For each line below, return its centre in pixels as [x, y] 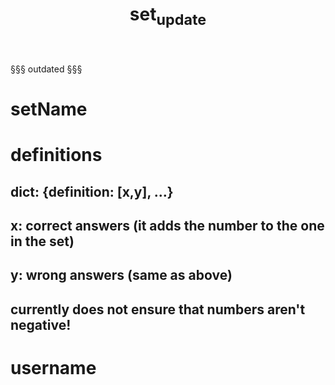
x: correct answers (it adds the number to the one [167, 225]
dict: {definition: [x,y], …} [92, 191]
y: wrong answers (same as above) [121, 275]
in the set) [42, 241]
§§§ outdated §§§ [46, 69]
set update [168, 16]
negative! [41, 324]
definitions [56, 155]
